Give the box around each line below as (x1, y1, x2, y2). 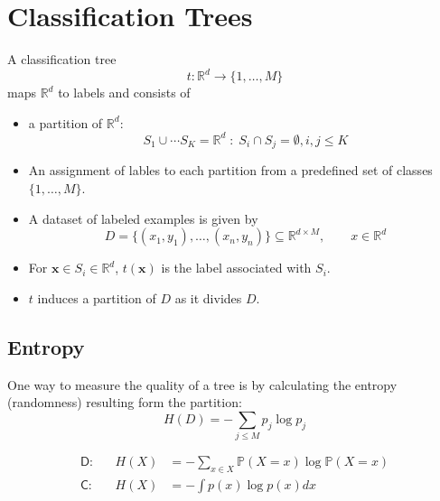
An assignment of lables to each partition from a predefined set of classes (28, 161, 433, 180)
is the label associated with (161, 258, 312, 277)
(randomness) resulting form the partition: (7, 393, 242, 412)
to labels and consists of (58, 83, 191, 102)
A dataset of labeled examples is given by (28, 209, 258, 227)
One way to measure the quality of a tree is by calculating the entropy (7, 375, 398, 394)
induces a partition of (37, 288, 156, 307)
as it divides (174, 288, 242, 307)
